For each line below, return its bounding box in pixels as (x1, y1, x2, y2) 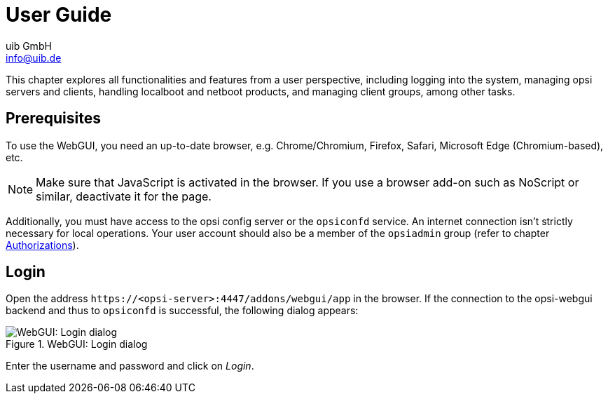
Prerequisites (6, 109, 101, 128)
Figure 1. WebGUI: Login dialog (6, 338, 148, 351)
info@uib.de (6, 51, 62, 64)
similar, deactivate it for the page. (36, 189, 212, 203)
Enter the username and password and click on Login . (6, 360, 254, 372)
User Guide (6, 3, 112, 27)
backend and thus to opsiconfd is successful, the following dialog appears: (6, 304, 359, 317)
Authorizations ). (6, 238, 79, 251)
